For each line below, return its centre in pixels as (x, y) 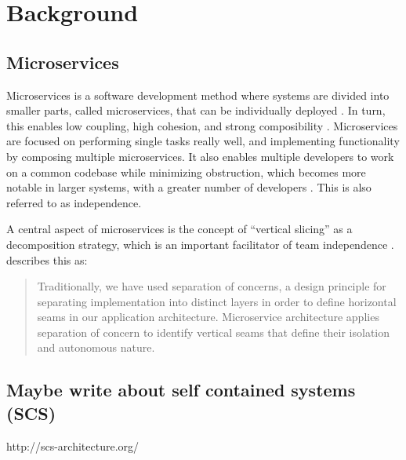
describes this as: (47, 259)
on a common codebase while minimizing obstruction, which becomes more (186, 172)
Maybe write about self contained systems (181, 390)
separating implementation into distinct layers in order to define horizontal (217, 301)
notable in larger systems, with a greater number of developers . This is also (189, 187)
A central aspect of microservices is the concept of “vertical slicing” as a (179, 229)
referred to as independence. (74, 202)
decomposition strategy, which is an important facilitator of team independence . (200, 244)
